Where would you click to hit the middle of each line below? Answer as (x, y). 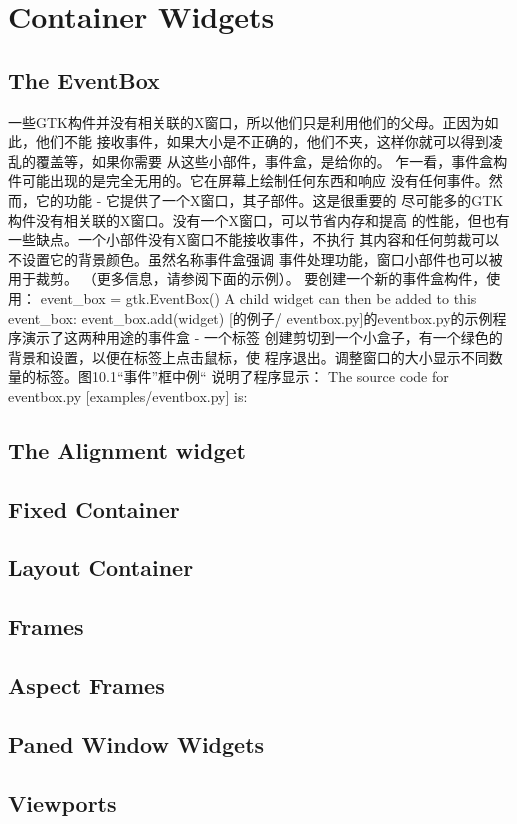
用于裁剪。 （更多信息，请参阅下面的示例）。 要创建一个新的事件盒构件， (247, 278)
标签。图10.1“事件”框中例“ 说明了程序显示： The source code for (242, 376)
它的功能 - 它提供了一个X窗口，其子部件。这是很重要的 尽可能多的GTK (269, 199)
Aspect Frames (86, 685)
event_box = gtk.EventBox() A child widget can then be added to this (258, 297)
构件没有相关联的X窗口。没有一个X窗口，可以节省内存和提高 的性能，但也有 (259, 219)
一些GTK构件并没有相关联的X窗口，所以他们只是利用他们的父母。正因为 (246, 121)
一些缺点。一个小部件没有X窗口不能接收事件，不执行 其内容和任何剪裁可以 (254, 239)
